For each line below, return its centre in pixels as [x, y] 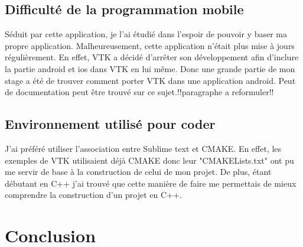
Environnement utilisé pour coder [110, 124]
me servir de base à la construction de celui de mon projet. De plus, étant [138, 172]
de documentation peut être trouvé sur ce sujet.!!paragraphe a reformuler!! [139, 92]
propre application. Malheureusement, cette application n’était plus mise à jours [150, 45]
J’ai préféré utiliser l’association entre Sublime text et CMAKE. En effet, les [143, 148]
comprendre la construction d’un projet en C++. [93, 195]
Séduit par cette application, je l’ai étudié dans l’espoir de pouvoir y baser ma [146, 34]
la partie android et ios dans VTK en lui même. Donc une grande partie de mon [150, 68]
